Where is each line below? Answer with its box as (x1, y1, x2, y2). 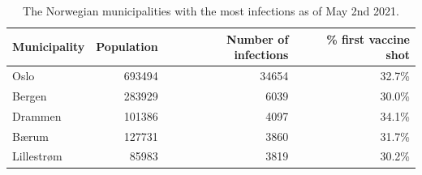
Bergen (12, 87, 47, 104)
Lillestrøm (12, 147, 62, 164)
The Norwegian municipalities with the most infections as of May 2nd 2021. (23, 2, 399, 19)
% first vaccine (326, 30, 410, 47)
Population (96, 38, 158, 55)
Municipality (12, 38, 85, 55)
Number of (226, 30, 289, 47)
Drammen (12, 107, 62, 124)
